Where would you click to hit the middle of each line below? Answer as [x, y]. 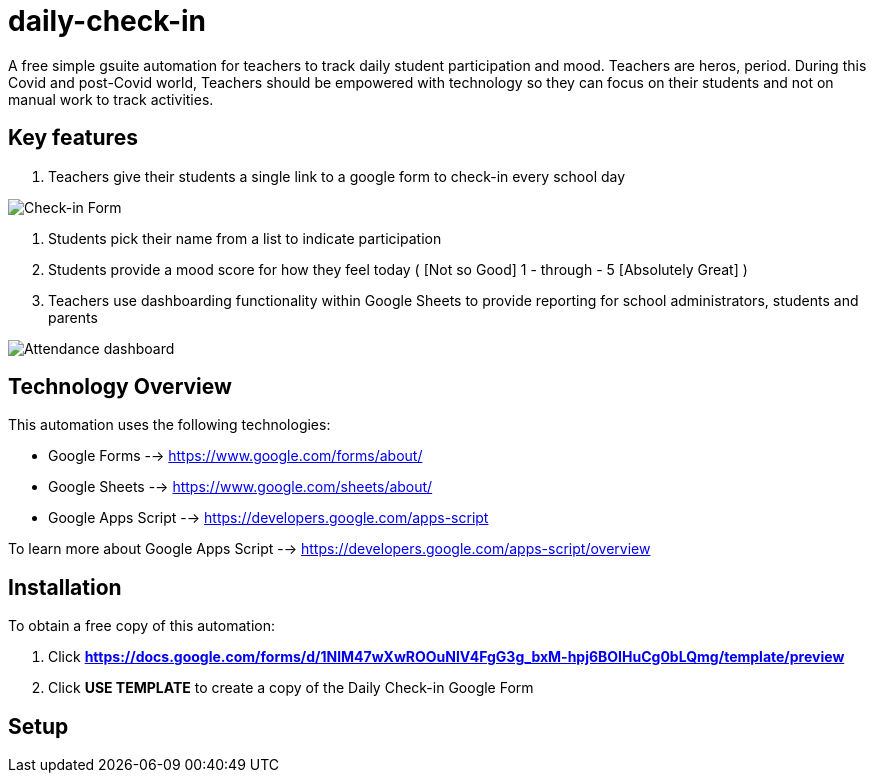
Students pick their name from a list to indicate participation [245, 238]
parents [73, 317]
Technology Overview [120, 387]
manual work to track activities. [111, 99]
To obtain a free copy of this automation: [141, 626]
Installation [65, 587]
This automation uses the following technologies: [169, 425]
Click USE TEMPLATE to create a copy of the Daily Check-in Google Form [291, 688]
